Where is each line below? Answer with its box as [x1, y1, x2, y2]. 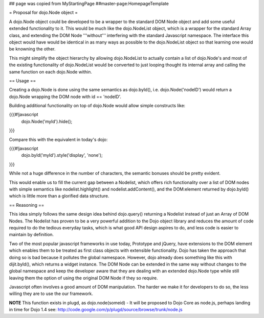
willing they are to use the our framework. [9, 291, 93, 296]
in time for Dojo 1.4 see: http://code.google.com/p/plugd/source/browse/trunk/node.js [9, 307, 183, 313]
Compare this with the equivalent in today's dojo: [9, 136, 108, 142]
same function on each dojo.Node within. [9, 69, 92, 74]
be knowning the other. [9, 46, 56, 52]
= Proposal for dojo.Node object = [9, 10, 78, 16]
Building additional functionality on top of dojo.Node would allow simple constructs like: [9, 103, 186, 109]
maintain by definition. [9, 232, 54, 238]
